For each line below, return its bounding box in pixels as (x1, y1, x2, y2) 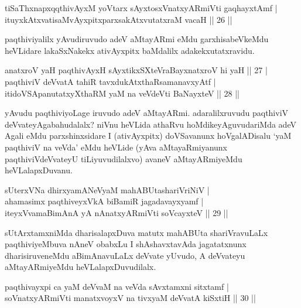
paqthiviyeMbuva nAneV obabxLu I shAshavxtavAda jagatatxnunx (5, 238, 247, 250)
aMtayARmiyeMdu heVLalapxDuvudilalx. (5, 261, 156, 273)
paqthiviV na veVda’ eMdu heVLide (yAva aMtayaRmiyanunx (5, 141, 228, 153)
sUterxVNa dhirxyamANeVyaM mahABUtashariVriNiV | (5, 183, 210, 196)
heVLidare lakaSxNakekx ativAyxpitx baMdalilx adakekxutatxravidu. (5, 44, 255, 56)
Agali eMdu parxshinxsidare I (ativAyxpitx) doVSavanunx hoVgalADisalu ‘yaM (5, 129, 292, 142)
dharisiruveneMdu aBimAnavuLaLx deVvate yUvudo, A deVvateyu (5, 249, 245, 261)
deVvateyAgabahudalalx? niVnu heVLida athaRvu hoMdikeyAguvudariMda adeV (5, 118, 296, 130)
